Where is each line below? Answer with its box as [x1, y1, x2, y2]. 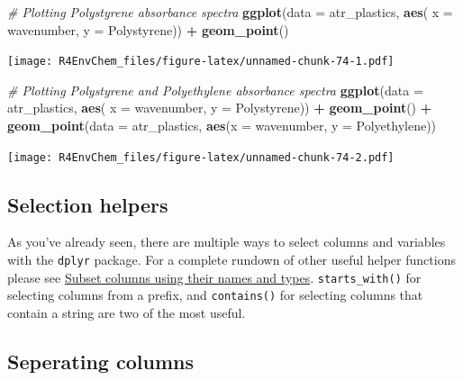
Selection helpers [7, 190, 168, 218]
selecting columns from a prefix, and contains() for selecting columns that [7, 285, 423, 304]
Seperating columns [7, 348, 194, 375]
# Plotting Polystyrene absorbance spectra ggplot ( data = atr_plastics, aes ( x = [7, 3, 453, 21]
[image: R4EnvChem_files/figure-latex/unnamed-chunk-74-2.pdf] [7, 150, 395, 164]
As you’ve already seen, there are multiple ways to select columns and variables [7, 232, 446, 251]
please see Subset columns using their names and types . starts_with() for [7, 267, 422, 286]
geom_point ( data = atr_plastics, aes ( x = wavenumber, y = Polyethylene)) [7, 116, 437, 135]
